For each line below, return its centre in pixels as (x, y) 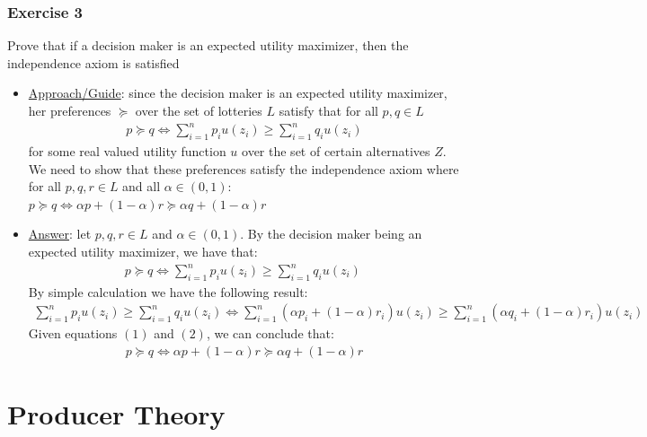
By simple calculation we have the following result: (168, 291)
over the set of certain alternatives (336, 150)
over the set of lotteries (199, 110)
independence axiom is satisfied (93, 62)
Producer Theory (116, 414)
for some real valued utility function (127, 150)
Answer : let (60, 234)
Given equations (73, 333)
